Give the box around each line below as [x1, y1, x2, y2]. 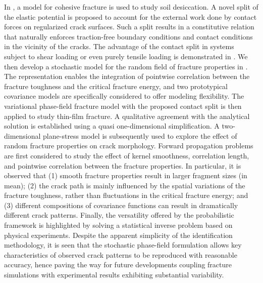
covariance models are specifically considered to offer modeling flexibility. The [4, 91, 244, 101]
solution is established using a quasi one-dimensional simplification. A [4, 120, 220, 131]
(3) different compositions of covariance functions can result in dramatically [4, 199, 238, 210]
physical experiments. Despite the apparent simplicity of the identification [4, 229, 233, 240]
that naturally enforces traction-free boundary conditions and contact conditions [4, 31, 253, 42]
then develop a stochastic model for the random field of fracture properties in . [4, 61, 248, 71]
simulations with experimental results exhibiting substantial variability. [4, 269, 224, 280]
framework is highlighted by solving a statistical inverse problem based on [4, 220, 233, 230]
